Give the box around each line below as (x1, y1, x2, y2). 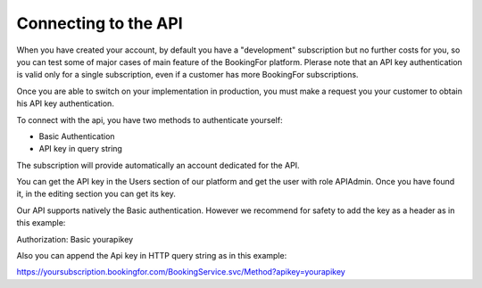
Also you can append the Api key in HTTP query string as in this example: (16, 251, 287, 261)
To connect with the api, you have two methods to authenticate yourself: (16, 114, 283, 125)
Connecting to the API (16, 13, 183, 33)
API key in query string (38, 144, 122, 154)
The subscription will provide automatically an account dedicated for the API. (16, 160, 300, 170)
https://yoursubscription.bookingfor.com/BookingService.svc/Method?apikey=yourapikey (16, 267, 345, 277)
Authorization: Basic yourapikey (16, 234, 134, 244)
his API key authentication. (16, 98, 115, 109)
